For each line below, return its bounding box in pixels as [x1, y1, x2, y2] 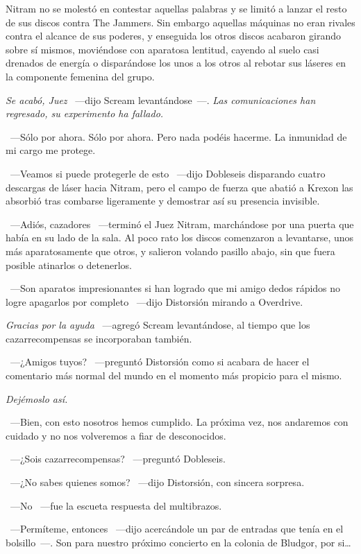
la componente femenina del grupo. [6, 69, 155, 83]
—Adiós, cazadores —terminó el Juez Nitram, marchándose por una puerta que [10, 216, 354, 231]
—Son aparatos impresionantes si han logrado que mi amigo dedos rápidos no [10, 281, 341, 295]
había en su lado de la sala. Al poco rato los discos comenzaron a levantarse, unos [6, 230, 354, 245]
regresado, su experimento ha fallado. [6, 106, 164, 121]
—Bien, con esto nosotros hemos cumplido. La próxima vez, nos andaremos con [10, 415, 349, 429]
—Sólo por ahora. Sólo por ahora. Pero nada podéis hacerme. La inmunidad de [10, 129, 347, 144]
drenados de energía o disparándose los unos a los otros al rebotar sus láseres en [6, 55, 346, 70]
